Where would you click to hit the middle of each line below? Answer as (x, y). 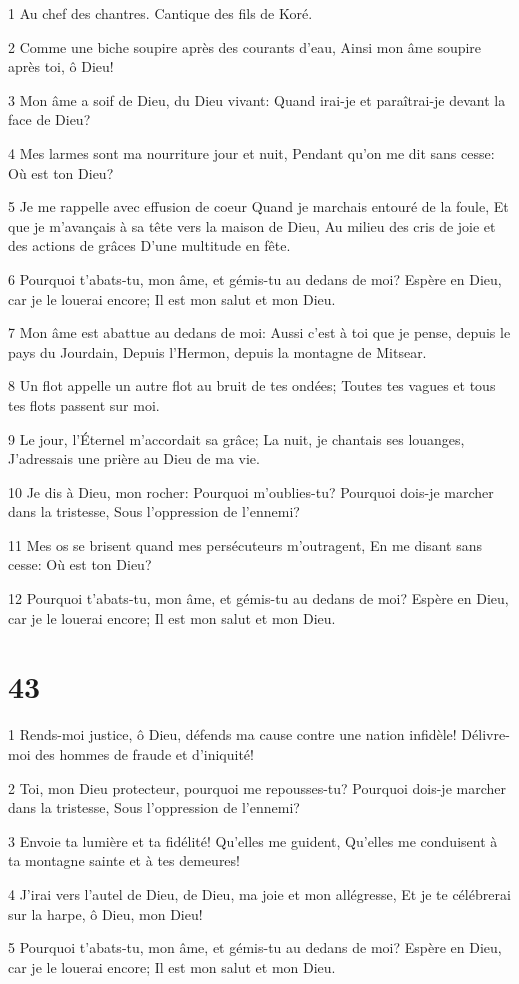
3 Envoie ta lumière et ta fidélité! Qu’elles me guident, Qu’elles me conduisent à (253, 840)
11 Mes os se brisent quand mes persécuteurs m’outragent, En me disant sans (245, 544)
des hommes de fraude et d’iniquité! (144, 753)
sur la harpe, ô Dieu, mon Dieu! (105, 913)
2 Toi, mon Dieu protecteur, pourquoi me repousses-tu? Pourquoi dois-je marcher (257, 787)
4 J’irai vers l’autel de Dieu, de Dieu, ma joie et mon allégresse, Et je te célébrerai (259, 893)
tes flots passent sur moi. (84, 404)
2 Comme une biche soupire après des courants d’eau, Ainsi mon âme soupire (245, 46)
